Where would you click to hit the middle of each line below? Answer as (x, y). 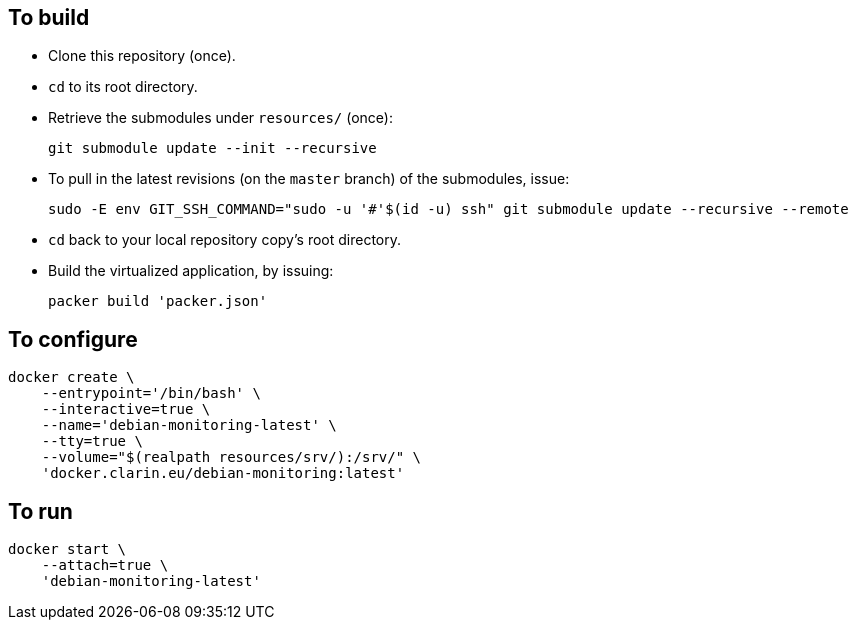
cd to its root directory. (123, 87)
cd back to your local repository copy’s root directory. (225, 240)
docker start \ (67, 549)
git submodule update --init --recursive (212, 148)
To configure (73, 339)
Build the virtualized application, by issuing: (191, 271)
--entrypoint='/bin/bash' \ (151, 393)
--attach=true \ (105, 565)
